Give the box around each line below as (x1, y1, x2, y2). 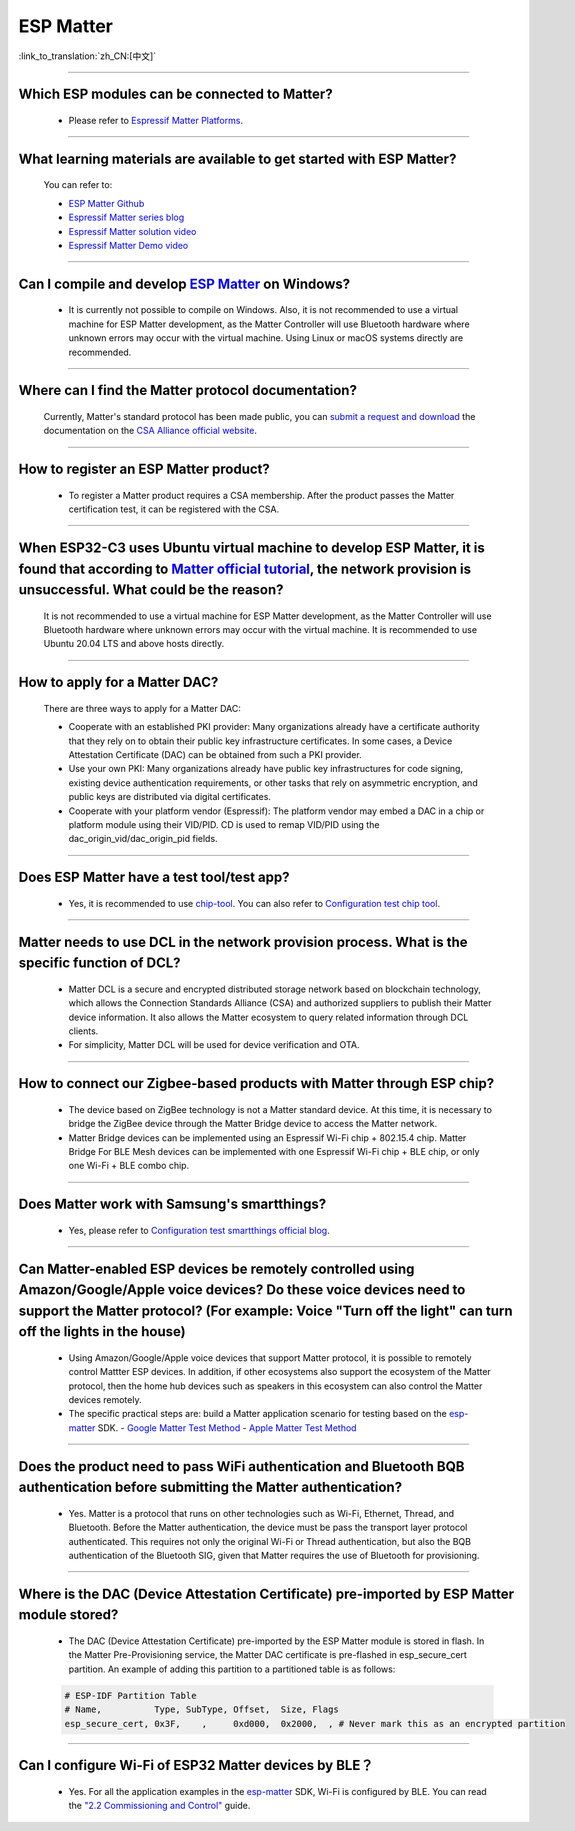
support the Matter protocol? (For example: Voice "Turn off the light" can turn (18, 1302, 514, 1319)
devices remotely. (68, 1394, 142, 1406)
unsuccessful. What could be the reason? (18, 581, 284, 599)
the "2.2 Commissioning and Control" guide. (68, 1799, 251, 1811)
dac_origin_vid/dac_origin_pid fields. (68, 833, 219, 845)
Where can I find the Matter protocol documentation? (18, 382, 357, 399)
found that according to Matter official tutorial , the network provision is (18, 560, 472, 577)
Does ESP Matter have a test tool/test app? (18, 869, 290, 886)
